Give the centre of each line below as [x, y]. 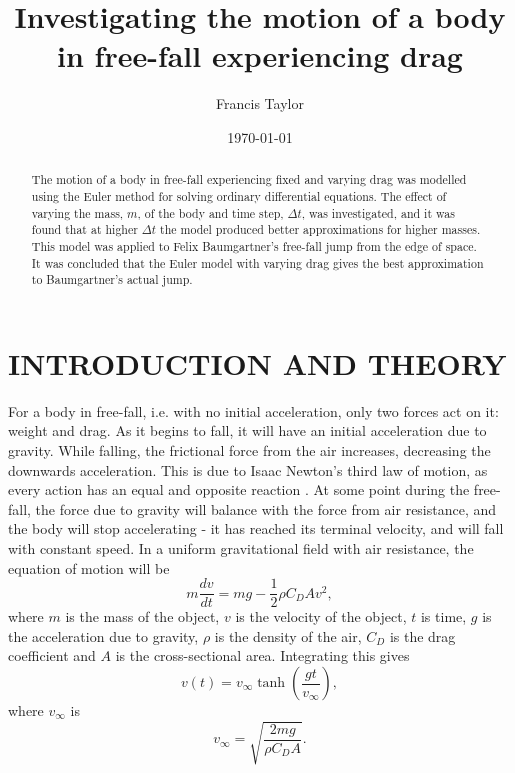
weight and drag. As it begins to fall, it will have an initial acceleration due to [247, 430]
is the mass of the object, [142, 616]
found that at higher [84, 229]
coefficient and [52, 655]
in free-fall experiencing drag [260, 55]
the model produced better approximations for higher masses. [320, 229]
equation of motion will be [89, 567]
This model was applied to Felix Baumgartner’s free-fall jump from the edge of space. [254, 245]
